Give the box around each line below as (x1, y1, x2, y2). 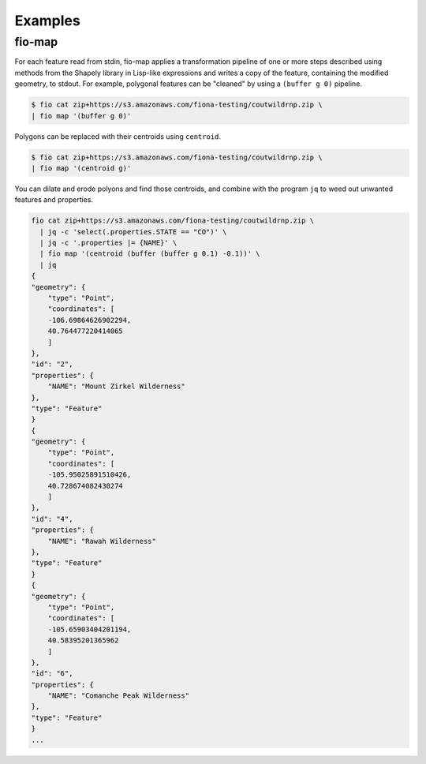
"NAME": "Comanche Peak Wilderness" (47, 691, 189, 700)
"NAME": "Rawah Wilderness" (47, 537, 157, 545)
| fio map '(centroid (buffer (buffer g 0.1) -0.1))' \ (39, 249, 260, 258)
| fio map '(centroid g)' (31, 163, 132, 173)
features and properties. (14, 195, 94, 204)
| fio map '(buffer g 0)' (31, 111, 132, 120)
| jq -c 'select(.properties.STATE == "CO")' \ (39, 227, 227, 236)
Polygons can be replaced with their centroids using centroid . (14, 131, 221, 141)
